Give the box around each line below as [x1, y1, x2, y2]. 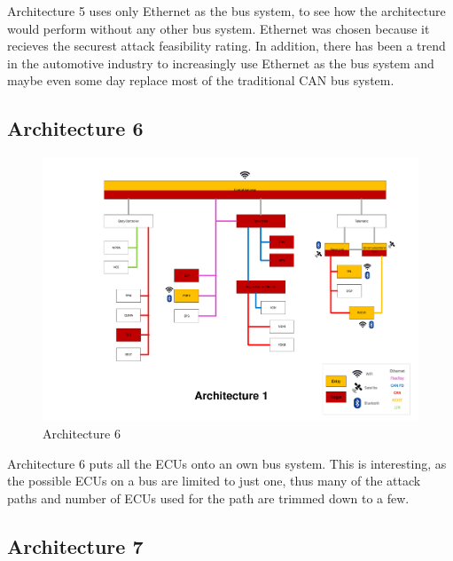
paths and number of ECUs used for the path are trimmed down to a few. [7, 488, 410, 507]
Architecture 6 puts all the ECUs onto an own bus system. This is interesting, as [7, 454, 447, 472]
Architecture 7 [7, 532, 144, 559]
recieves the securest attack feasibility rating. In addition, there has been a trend [7, 36, 446, 55]
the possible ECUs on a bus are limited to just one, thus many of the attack [7, 471, 421, 490]
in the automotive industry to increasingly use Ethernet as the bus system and [7, 53, 434, 72]
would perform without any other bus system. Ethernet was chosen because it [7, 19, 430, 37]
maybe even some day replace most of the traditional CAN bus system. [7, 71, 394, 90]
